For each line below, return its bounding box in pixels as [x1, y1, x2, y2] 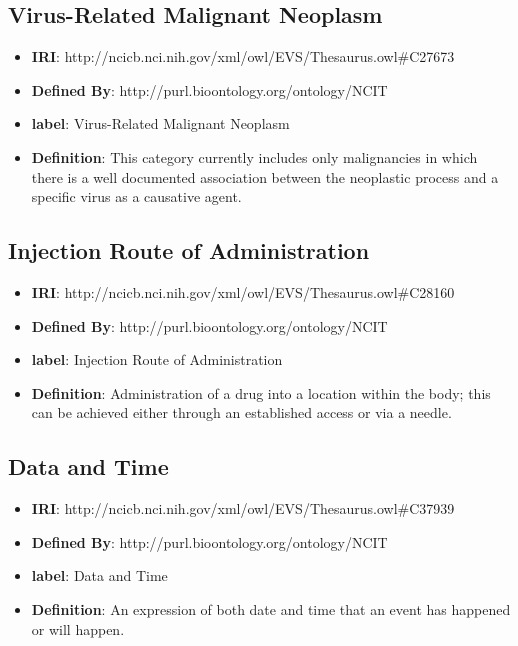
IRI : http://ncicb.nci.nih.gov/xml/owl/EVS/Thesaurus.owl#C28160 [31, 281, 455, 302]
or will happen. [31, 618, 125, 639]
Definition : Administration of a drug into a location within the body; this [31, 382, 491, 403]
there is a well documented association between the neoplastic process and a [31, 166, 499, 187]
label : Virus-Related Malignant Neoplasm [31, 113, 290, 134]
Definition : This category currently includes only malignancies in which [31, 146, 478, 167]
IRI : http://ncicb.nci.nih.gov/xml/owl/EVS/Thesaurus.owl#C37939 [31, 498, 455, 519]
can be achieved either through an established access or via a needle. [31, 402, 452, 423]
